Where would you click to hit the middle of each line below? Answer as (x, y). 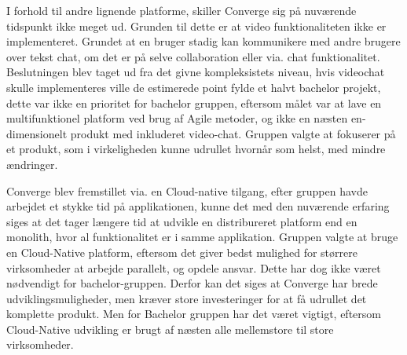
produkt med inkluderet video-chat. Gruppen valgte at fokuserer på (233, 133)
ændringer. (32, 164)
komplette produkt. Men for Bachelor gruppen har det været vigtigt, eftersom (194, 314)
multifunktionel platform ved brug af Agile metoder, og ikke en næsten (177, 118)
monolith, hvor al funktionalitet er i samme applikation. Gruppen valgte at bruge (202, 237)
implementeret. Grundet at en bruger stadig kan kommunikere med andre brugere (203, 41)
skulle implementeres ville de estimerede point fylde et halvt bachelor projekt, (194, 87)
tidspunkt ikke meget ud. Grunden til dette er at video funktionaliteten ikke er (196, 26)
